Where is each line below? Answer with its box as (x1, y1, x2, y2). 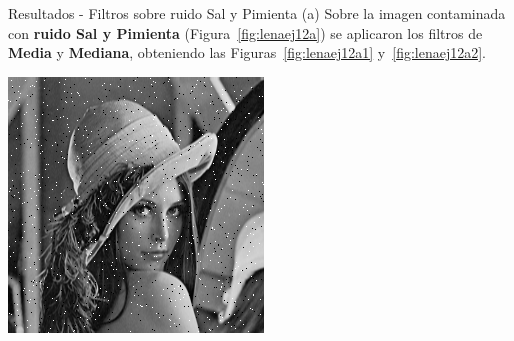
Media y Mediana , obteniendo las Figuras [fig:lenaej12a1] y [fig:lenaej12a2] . (8, 42, 487, 63)
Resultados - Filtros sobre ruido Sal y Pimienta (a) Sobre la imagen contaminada (8, 3, 506, 23)
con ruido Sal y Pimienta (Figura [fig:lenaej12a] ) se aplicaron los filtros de (8, 22, 483, 43)
